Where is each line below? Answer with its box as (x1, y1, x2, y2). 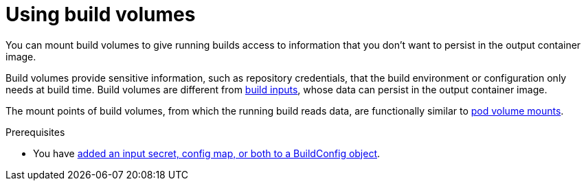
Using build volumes (5, 3, 196, 26)
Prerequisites (5, 126, 65, 138)
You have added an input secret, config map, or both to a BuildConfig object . (33, 147, 381, 159)
